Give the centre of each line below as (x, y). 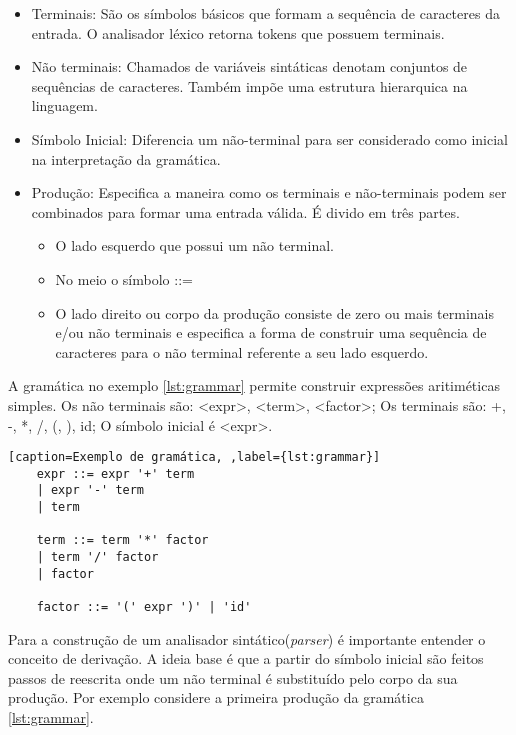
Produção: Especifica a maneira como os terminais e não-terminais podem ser (269, 192)
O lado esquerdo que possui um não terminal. (194, 245)
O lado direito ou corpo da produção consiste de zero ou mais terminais (274, 312)
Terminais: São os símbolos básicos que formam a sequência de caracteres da (265, 13)
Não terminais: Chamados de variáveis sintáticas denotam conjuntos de (249, 66)
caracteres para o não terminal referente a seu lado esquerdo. (242, 351)
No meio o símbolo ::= (124, 278)
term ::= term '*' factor (122, 540)
